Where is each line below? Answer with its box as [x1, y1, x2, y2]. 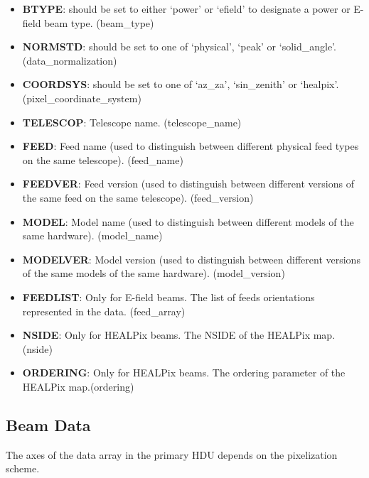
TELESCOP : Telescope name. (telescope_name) [22, 114, 242, 129]
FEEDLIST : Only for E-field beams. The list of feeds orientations [22, 289, 315, 304]
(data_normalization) [22, 53, 117, 67]
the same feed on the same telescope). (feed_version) [22, 190, 254, 205]
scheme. [6, 461, 40, 476]
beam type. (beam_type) [44, 15, 154, 30]
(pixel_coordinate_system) [22, 90, 141, 105]
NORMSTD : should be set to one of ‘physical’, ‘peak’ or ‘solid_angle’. [22, 39, 336, 54]
